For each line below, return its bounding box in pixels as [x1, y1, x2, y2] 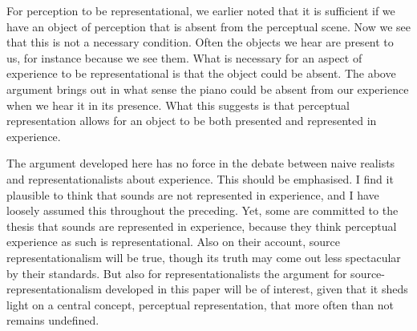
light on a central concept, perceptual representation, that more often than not [6, 296, 394, 313]
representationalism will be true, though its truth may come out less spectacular [6, 248, 401, 265]
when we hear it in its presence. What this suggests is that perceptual [6, 96, 350, 113]
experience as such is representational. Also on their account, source [6, 233, 340, 250]
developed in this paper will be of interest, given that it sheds [105, 281, 408, 297]
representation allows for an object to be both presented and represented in [6, 112, 377, 129]
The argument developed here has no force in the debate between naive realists [6, 155, 395, 172]
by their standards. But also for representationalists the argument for [6, 264, 347, 281]
